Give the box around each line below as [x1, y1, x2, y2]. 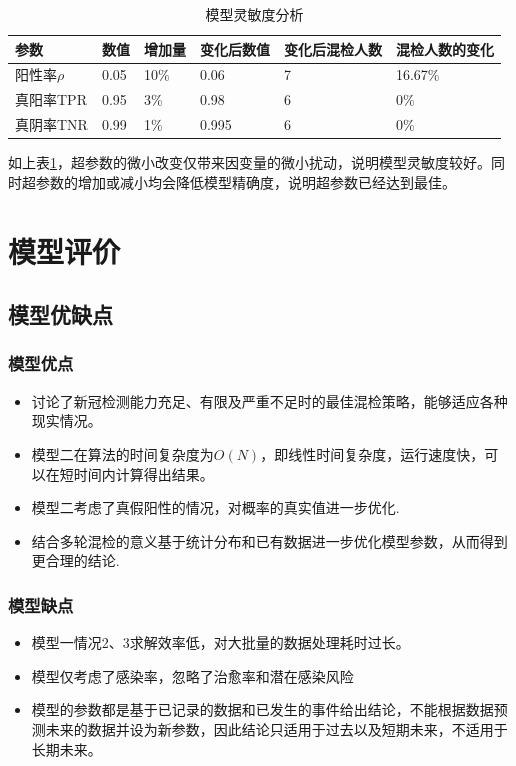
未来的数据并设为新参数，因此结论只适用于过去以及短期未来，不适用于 [45, 718, 508, 739]
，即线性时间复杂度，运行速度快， [260, 443, 485, 464]
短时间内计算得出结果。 [59, 463, 214, 484]
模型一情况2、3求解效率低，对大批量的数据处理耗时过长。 [31, 632, 410, 653]
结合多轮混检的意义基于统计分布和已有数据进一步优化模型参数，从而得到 [31, 530, 508, 551]
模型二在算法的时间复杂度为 [31, 443, 214, 464]
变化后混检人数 [283, 38, 382, 59]
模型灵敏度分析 [205, 4, 304, 24]
